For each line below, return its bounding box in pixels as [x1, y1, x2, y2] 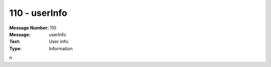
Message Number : [9, 25, 49, 31]
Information [49, 45, 73, 52]
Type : [9, 45, 22, 52]
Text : [9, 39, 21, 45]
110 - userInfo [9, 7, 68, 18]
